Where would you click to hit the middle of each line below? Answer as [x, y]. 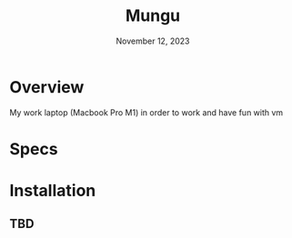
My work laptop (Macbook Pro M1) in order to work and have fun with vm [146, 112]
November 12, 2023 [153, 41]
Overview [47, 87]
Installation [53, 191]
